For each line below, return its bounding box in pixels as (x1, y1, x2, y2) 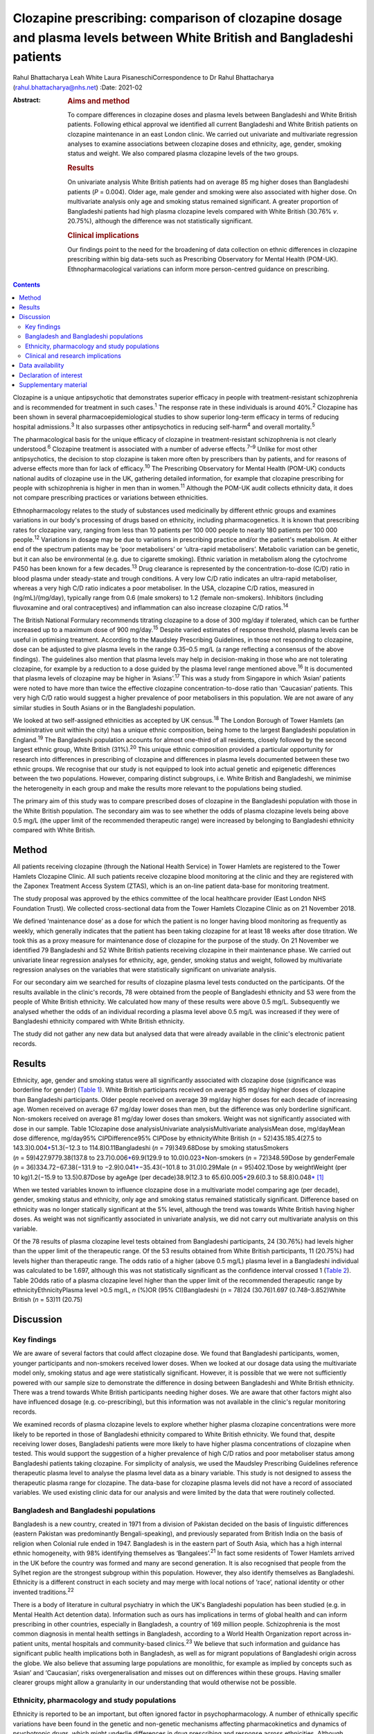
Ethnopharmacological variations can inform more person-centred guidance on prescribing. (67, 264, 330, 273)
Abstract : (12, 96, 41, 104)
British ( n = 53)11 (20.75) (12, 1296, 83, 1304)
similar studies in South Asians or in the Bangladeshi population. (12, 703, 196, 712)
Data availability (19, 361, 64, 370)
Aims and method (67, 96, 130, 105)
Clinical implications (67, 230, 139, 240)
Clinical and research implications (25, 351, 121, 360)
